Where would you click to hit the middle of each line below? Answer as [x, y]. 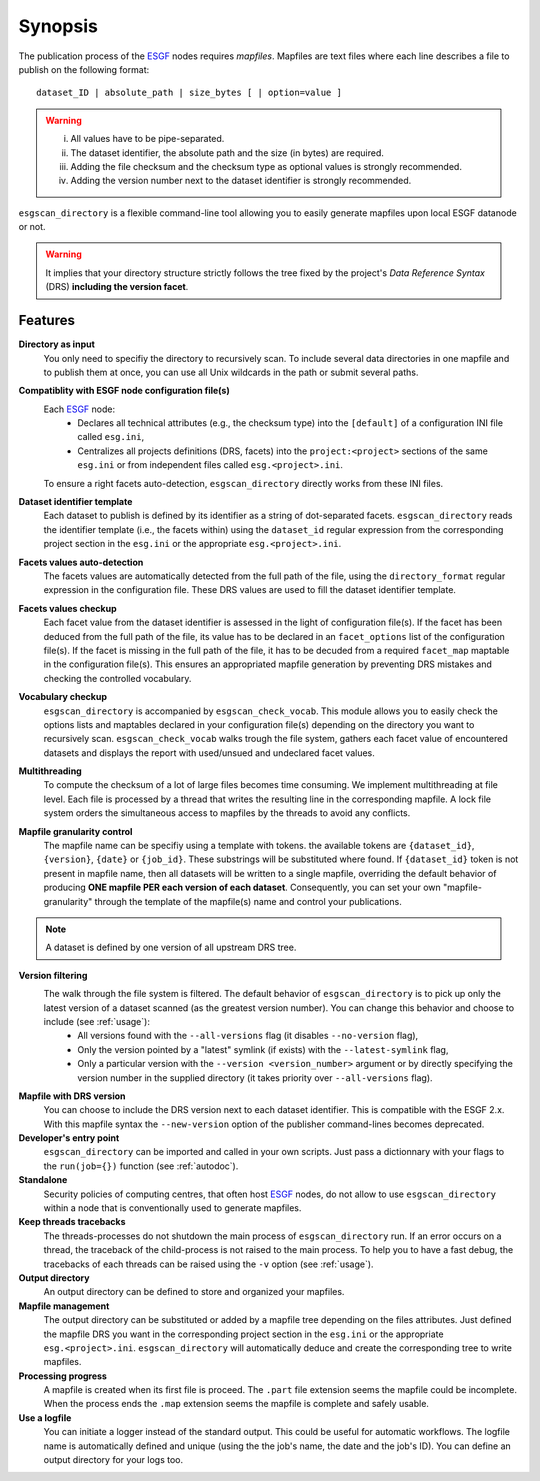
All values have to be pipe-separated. [147, 139]
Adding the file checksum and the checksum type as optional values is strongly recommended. [266, 166]
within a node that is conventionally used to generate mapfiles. [172, 1208]
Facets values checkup [67, 608]
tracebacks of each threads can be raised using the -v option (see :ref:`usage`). [208, 1264]
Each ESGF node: [79, 409]
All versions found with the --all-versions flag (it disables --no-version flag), [248, 1036]
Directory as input [56, 344]
